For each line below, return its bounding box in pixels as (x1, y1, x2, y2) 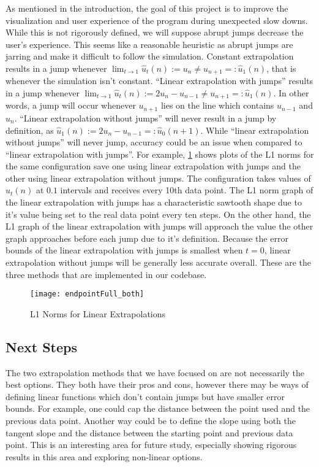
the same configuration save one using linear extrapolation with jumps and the (6, 160, 301, 172)
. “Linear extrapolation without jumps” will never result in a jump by (14, 111, 277, 124)
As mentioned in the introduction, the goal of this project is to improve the (6, 2, 288, 14)
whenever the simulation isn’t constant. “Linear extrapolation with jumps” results (6, 74, 313, 87)
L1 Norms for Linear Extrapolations (30, 307, 166, 320)
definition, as (6, 123, 54, 136)
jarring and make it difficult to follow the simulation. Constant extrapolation (6, 50, 294, 63)
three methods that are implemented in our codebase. (6, 268, 207, 280)
